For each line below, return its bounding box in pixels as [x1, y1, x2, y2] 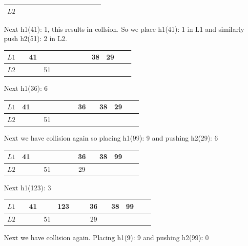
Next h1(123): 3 [4, 183, 51, 193]
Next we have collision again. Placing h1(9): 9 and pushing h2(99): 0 [4, 232, 209, 243]
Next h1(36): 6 [4, 83, 48, 93]
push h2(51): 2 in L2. [4, 33, 67, 43]
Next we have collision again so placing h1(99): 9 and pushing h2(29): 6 [4, 133, 218, 143]
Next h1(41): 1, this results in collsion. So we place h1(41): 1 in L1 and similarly [4, 23, 245, 34]
